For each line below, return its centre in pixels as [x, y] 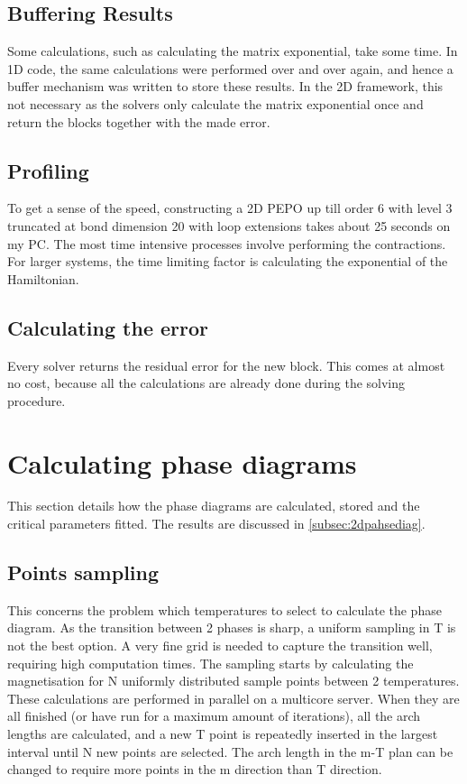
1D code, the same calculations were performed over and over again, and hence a [230, 68]
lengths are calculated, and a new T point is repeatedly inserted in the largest [223, 733]
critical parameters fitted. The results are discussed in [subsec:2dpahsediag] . [216, 524]
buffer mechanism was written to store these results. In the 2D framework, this [225, 86]
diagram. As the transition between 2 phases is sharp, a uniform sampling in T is [232, 627]
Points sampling [83, 572]
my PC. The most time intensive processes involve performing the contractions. [227, 243]
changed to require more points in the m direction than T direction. [195, 769]
